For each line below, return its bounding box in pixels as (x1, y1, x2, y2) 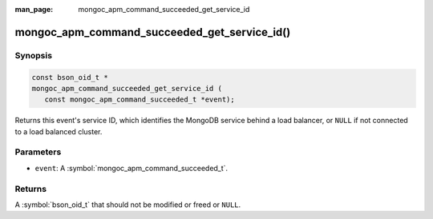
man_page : (14, 5, 54, 14)
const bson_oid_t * (31, 73, 108, 82)
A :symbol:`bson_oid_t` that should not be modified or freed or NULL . (14, 200, 241, 209)
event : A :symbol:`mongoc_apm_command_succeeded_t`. (34, 163, 229, 173)
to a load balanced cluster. (14, 126, 103, 136)
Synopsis (14, 50, 52, 61)
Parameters (14, 146, 62, 157)
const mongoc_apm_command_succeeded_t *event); (44, 95, 236, 104)
